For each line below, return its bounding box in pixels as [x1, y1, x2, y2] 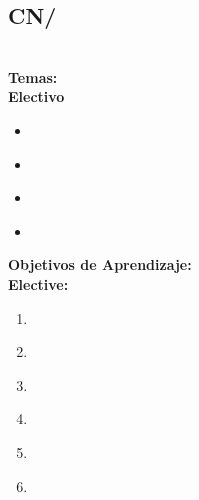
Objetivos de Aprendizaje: [8, 254, 192, 275]
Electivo [8, 86, 65, 107]
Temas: [8, 66, 58, 87]
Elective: [8, 273, 69, 294]
